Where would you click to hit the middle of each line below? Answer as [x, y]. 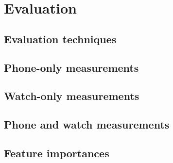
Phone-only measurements [71, 67]
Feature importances [57, 153]
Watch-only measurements [72, 96]
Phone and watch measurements [87, 124]
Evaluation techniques [60, 39]
